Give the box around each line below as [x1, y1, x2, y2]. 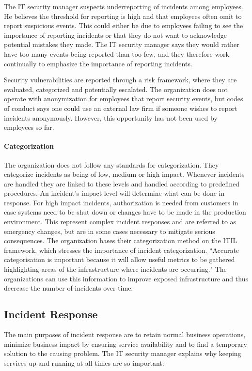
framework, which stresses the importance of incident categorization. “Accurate [4, 245, 239, 255]
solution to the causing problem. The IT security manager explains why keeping [4, 348, 241, 358]
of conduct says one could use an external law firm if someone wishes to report [4, 103, 237, 113]
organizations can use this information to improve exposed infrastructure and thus [4, 273, 248, 283]
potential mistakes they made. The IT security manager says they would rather [4, 39, 239, 49]
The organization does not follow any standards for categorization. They [4, 159, 219, 170]
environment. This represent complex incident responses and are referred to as [4, 216, 236, 227]
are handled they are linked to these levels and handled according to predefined [4, 178, 240, 188]
